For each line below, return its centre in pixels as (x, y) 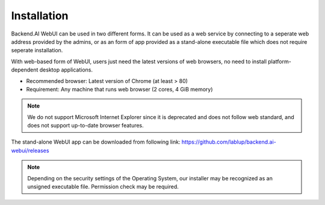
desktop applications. (66, 70)
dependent (25, 70)
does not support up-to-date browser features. (85, 126)
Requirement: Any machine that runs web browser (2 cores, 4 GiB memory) (119, 89)
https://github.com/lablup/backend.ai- (229, 142)
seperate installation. (37, 50)
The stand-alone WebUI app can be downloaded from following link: (96, 142)
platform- (280, 61)
